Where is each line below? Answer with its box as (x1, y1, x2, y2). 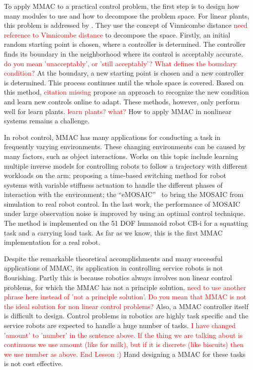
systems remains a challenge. (4, 116, 90, 126)
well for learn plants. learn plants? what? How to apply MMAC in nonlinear (4, 106, 232, 116)
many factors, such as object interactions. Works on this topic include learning (4, 151, 238, 161)
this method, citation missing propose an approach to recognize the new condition (4, 87, 249, 97)
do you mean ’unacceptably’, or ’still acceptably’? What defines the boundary (4, 58, 237, 68)
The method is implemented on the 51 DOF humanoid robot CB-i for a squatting (4, 218, 248, 228)
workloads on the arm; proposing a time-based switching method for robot (4, 170, 226, 180)
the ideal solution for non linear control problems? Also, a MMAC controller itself (4, 301, 249, 311)
